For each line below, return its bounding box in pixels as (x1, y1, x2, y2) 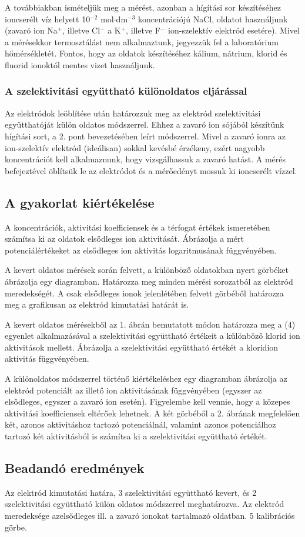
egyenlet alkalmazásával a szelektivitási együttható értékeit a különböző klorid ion (5, 329, 300, 342)
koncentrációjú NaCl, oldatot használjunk (138, 12, 288, 25)
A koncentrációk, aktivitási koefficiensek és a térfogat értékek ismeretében (5, 221, 270, 233)
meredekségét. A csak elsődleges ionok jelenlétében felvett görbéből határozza (5, 286, 284, 299)
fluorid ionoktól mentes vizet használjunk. (5, 58, 155, 71)
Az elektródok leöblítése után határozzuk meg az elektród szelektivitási (5, 106, 261, 119)
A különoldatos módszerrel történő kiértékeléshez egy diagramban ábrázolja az (5, 372, 287, 385)
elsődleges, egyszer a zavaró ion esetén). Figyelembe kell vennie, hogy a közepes (5, 395, 290, 408)
